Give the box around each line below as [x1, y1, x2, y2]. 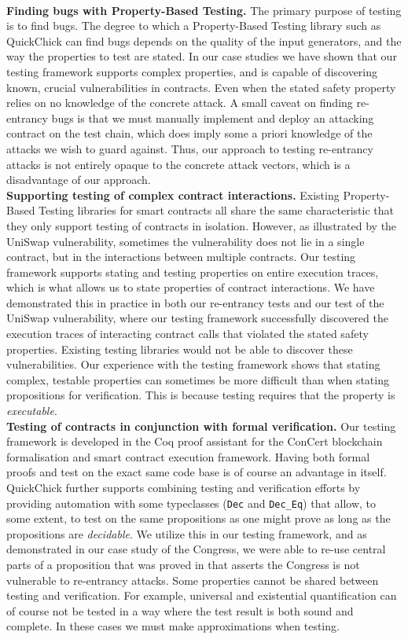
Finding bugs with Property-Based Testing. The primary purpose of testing [6, 2, 402, 18]
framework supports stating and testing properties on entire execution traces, [6, 263, 379, 280]
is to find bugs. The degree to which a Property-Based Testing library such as [6, 17, 381, 34]
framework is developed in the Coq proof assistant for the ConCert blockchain [6, 433, 383, 450]
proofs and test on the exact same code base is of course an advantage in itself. [6, 464, 387, 480]
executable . [6, 402, 57, 419]
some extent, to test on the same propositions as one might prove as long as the [6, 510, 391, 527]
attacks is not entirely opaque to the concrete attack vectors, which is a [6, 156, 351, 172]
